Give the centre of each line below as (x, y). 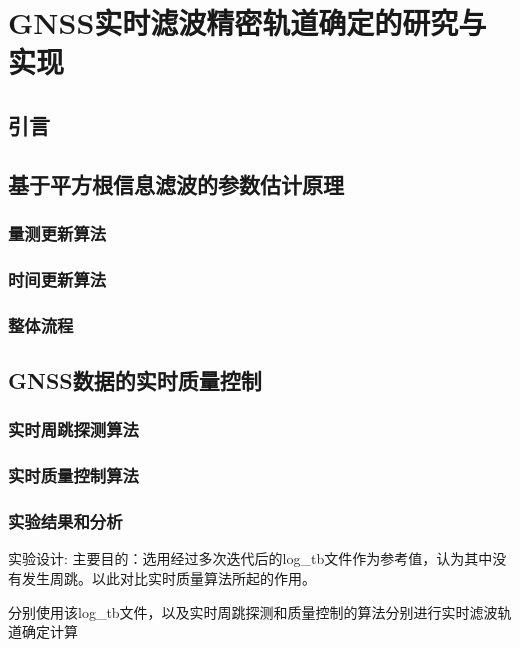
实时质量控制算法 (73, 475)
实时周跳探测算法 (73, 429)
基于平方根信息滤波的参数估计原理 (176, 183)
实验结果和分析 (65, 521)
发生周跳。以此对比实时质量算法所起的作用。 (168, 577)
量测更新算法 (57, 233)
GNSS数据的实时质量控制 (135, 380)
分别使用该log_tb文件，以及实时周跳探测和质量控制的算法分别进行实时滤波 (253, 611)
